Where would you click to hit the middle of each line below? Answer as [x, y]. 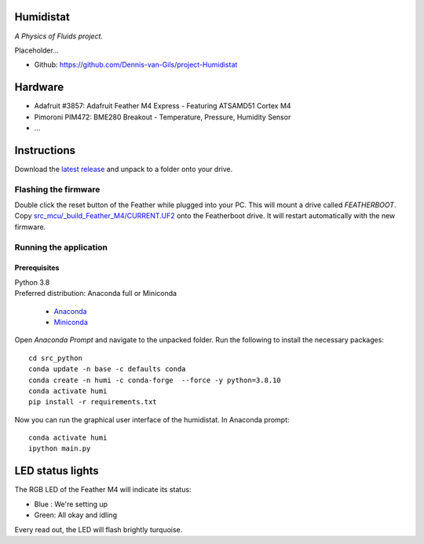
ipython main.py [60, 449]
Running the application [61, 247]
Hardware [39, 88]
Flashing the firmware [57, 189]
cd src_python [55, 358]
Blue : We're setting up [71, 504]
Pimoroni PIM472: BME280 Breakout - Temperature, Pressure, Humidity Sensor [163, 117]
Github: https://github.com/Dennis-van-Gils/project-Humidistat [136, 65]
